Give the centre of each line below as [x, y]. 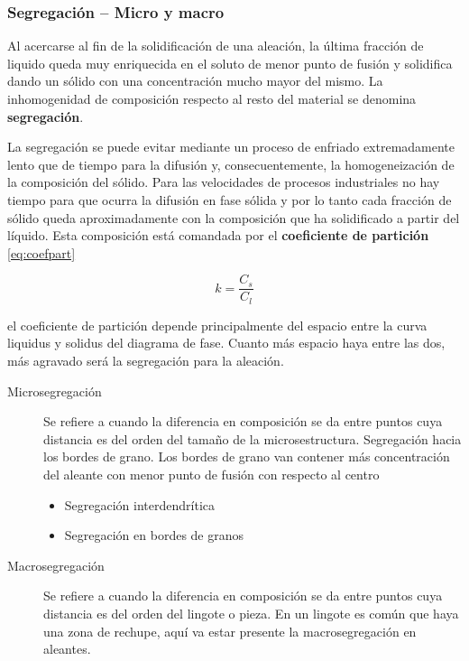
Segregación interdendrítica [139, 504]
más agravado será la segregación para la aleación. [146, 361]
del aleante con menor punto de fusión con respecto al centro [212, 475]
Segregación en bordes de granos [154, 535]
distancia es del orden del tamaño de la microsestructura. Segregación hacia [253, 438]
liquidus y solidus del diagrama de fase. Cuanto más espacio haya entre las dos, [226, 343]
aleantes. [67, 649]
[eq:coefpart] [41, 252]
